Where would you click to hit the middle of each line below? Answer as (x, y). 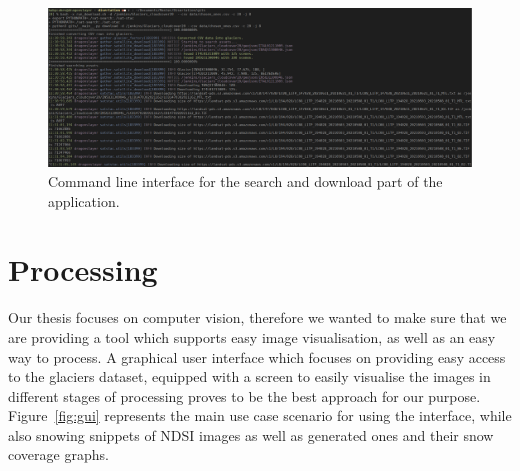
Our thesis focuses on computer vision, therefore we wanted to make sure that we (257, 317)
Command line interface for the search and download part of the (245, 181)
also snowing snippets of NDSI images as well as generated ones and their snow (251, 434)
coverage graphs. (58, 454)
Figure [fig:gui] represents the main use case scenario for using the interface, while (260, 415)
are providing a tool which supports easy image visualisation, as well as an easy (252, 336)
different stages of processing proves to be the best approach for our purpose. (244, 395)
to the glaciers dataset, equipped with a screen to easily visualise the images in (249, 376)
